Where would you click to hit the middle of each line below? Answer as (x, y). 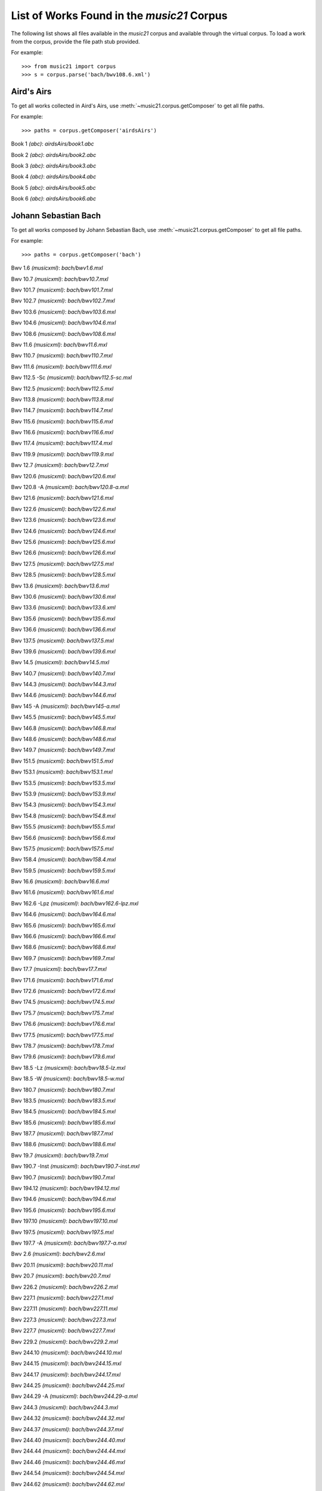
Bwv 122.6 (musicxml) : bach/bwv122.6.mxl (64, 509)
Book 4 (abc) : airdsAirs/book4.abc (54, 177)
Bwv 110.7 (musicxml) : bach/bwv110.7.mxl (62, 355)
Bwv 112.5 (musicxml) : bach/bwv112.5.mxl (62, 388)
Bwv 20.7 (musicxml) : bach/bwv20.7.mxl (61, 1276)
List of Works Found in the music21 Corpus (119, 16)
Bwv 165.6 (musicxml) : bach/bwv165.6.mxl (63, 925)
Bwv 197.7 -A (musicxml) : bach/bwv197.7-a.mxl (69, 1243)
